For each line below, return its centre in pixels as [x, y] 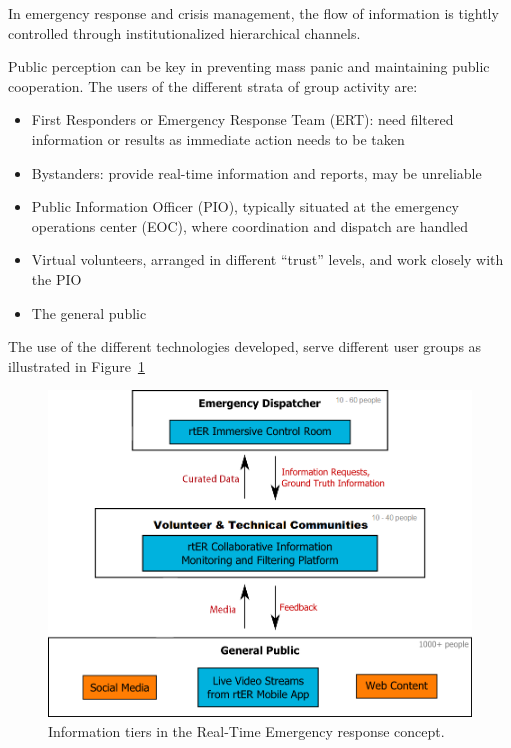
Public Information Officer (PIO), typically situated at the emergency [245, 206]
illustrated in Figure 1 [76, 365]
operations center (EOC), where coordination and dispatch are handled [249, 225]
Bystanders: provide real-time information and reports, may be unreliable [256, 172]
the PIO [56, 278]
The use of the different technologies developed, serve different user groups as [245, 346]
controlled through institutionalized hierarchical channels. [184, 32]
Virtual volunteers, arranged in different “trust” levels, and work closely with [267, 259]
